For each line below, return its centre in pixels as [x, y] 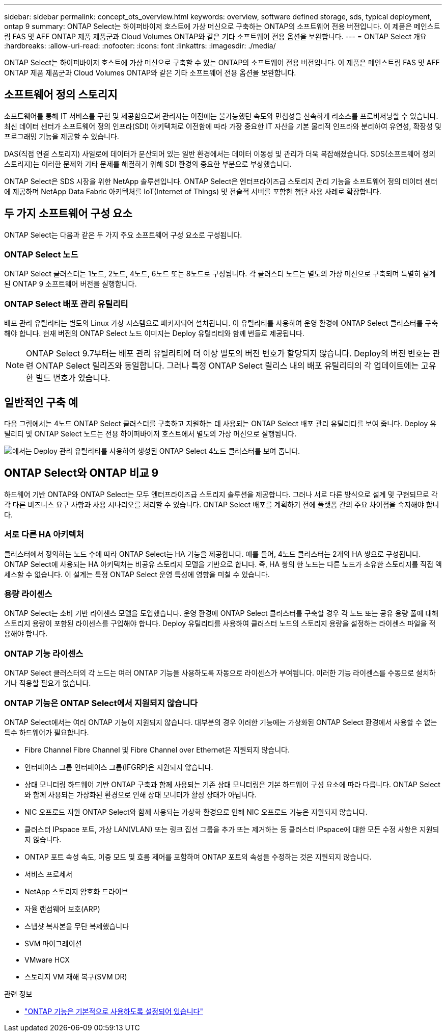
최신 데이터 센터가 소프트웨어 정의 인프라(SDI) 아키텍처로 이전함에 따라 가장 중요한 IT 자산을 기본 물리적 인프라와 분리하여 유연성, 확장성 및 [223, 126]
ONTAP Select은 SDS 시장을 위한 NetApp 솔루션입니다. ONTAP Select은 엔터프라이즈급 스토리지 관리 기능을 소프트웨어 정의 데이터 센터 [221, 181]
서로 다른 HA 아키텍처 [44, 535]
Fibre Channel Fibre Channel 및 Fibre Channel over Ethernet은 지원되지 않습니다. [157, 749]
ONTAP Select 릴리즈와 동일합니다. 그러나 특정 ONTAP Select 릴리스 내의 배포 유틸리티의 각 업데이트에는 [227, 366]
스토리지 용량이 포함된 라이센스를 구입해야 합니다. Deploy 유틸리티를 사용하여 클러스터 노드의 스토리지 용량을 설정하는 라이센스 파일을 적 [220, 624]
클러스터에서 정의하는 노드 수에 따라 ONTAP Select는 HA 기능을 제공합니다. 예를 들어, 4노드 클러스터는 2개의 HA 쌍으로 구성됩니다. [213, 554]
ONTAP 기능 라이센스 [44, 653]
